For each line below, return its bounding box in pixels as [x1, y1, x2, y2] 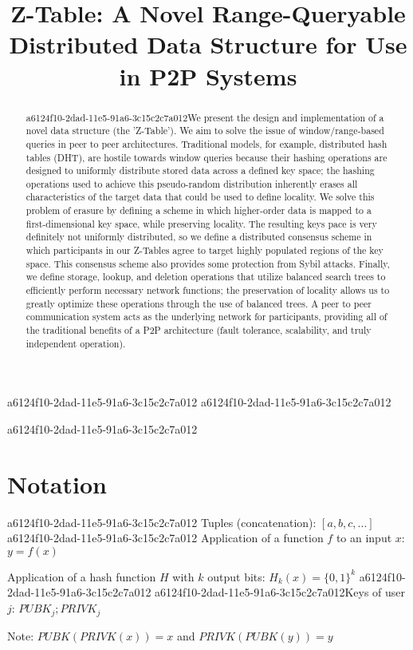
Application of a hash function [7, 568, 156, 585]
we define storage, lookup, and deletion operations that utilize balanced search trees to [26, 270, 386, 283]
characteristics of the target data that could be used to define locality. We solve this [26, 190, 375, 204]
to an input [336, 529, 392, 546]
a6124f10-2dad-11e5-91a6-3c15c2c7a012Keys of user [155, 584, 406, 600]
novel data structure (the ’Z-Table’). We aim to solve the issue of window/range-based [26, 124, 384, 137]
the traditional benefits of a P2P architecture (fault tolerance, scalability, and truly [26, 323, 372, 337]
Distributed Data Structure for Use [9, 28, 407, 61]
